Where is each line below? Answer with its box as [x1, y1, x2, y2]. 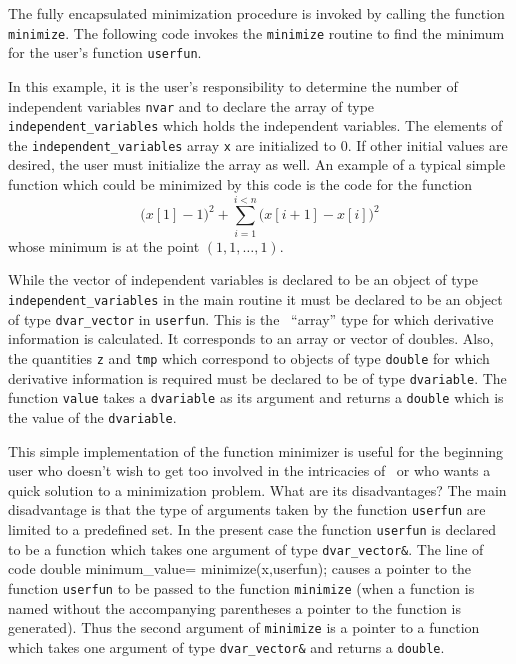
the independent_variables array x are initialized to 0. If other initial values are [8, 134, 508, 155]
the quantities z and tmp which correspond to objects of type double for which [8, 347, 490, 368]
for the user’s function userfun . [8, 42, 202, 63]
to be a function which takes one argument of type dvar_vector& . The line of [8, 538, 484, 559]
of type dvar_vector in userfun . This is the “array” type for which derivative [8, 308, 494, 329]
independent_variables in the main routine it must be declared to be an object [8, 288, 503, 309]
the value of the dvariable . [8, 406, 177, 427]
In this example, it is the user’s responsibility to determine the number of [8, 75, 458, 96]
